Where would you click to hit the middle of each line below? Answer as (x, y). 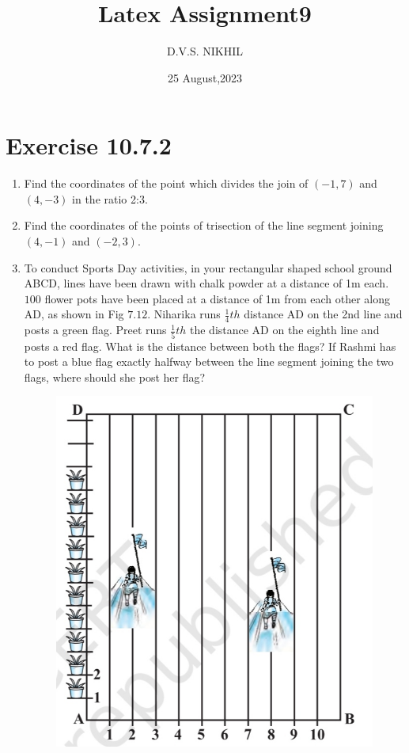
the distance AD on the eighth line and (284, 330)
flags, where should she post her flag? (115, 376)
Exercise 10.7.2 (89, 145)
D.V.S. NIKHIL (205, 51)
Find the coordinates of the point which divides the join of (166, 183)
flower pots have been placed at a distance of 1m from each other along (218, 298)
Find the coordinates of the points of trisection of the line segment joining (204, 225)
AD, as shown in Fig (74, 314)
